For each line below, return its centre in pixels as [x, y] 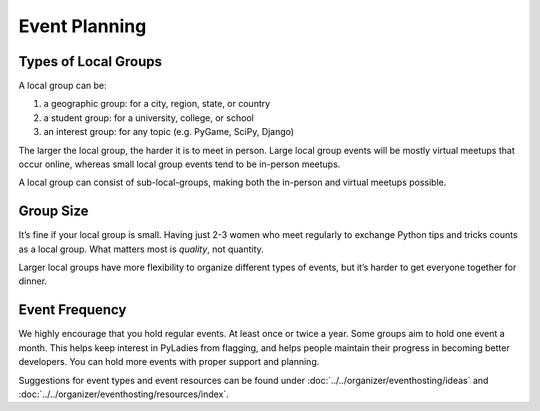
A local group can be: [62, 86]
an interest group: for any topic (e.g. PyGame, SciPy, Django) [169, 132]
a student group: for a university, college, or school [148, 117]
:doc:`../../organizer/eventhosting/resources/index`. [123, 394]
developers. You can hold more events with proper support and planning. [169, 362]
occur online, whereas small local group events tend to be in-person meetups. [179, 164]
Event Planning [82, 26]
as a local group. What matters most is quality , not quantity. [141, 249]
